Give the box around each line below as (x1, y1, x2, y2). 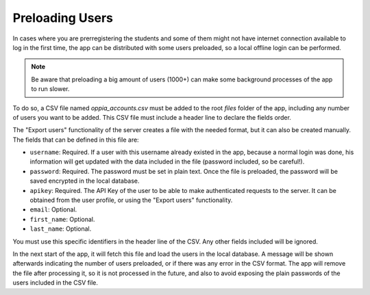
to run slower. (31, 85, 70, 93)
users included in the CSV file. (12, 279, 99, 287)
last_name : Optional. (29, 225, 92, 233)
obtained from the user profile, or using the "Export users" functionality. (29, 196, 233, 205)
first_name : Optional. (29, 215, 95, 223)
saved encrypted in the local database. (29, 177, 140, 185)
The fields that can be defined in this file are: (12, 136, 140, 144)
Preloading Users (12, 10, 113, 25)
